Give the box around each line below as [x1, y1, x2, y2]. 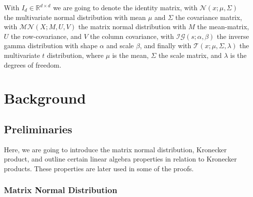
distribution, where [47, 50, 104, 60]
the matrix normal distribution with [78, 21, 186, 32]
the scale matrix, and [158, 50, 222, 60]
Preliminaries [4, 121, 73, 136]
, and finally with [139, 40, 192, 51]
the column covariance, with [90, 31, 174, 41]
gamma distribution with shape [4, 40, 97, 51]
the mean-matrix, [197, 21, 249, 32]
